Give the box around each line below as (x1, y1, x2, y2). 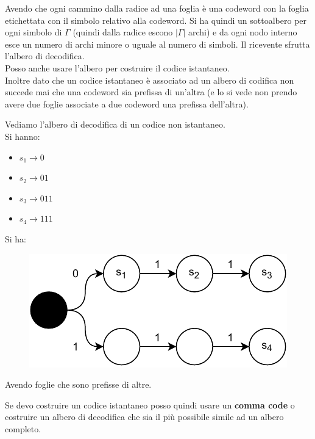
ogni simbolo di (5, 26, 62, 38)
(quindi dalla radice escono (73, 26, 173, 38)
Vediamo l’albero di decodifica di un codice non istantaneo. (5, 118, 225, 131)
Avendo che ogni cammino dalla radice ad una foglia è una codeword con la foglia (5, 2, 309, 14)
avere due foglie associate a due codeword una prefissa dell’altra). (5, 97, 249, 110)
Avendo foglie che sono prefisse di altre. (5, 378, 152, 391)
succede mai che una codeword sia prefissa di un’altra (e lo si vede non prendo (5, 85, 297, 98)
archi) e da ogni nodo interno (188, 26, 297, 38)
